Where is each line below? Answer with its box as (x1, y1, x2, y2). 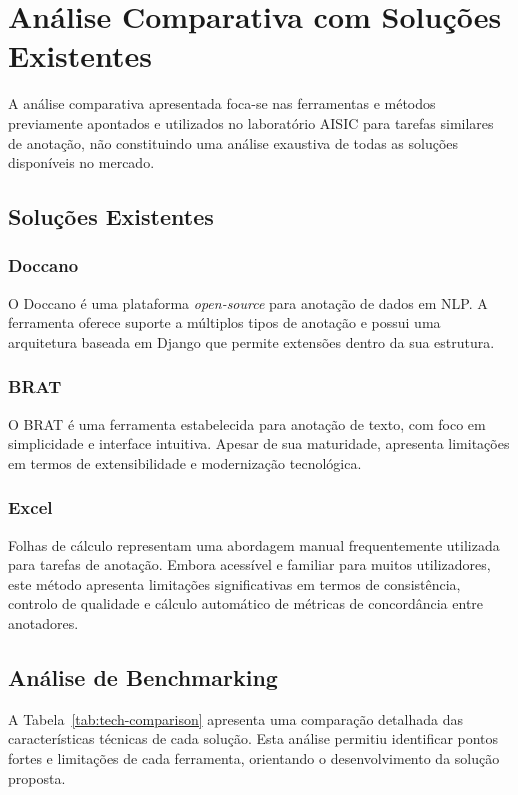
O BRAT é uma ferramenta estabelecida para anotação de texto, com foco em (8, 413, 486, 434)
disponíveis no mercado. (8, 152, 155, 173)
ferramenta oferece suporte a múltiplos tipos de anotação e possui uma (8, 312, 441, 333)
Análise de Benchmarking (8, 662, 278, 693)
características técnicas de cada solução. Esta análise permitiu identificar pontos (8, 728, 499, 749)
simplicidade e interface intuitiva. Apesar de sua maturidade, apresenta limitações (8, 433, 510, 454)
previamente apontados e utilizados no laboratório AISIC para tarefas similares (8, 112, 494, 133)
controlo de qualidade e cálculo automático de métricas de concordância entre (8, 593, 484, 614)
